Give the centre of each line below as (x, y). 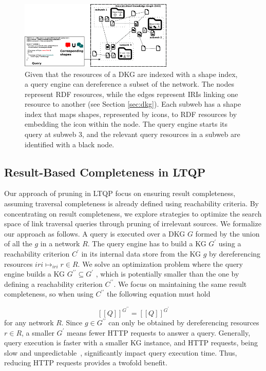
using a (230, 243)
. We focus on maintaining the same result (180, 284)
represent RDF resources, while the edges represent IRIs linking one (131, 94)
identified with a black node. (70, 144)
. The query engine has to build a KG (147, 243)
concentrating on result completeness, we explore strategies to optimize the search (133, 213)
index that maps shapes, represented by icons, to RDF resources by (131, 114)
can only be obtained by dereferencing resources (184, 323)
